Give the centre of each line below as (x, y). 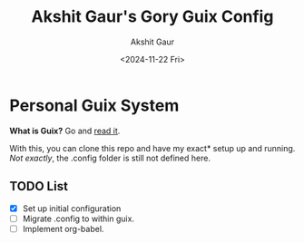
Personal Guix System (94, 105)
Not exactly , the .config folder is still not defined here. (110, 158)
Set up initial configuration (72, 208)
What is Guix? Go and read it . (65, 131)
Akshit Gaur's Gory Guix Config (152, 17)
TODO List (39, 186)
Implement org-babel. (63, 228)
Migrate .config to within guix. (78, 219)
